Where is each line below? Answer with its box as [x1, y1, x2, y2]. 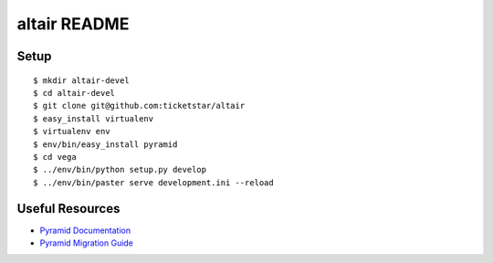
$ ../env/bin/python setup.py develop [33, 164, 207, 175]
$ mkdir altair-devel [33, 75, 130, 86]
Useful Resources [16, 201, 121, 216]
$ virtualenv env [33, 126, 110, 137]
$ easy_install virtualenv [33, 113, 154, 123]
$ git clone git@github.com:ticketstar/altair [33, 100, 246, 111]
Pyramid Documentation [39, 225, 131, 236]
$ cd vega [33, 152, 77, 162]
